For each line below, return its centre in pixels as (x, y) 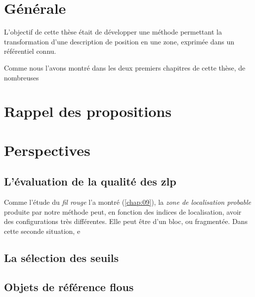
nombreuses (21, 77)
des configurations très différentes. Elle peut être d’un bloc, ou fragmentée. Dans (126, 221)
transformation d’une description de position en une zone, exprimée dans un (119, 41)
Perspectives (47, 150)
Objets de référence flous (69, 286)
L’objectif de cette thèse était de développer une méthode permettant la (113, 32)
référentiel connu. (30, 51)
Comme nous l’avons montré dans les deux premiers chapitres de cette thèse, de (125, 67)
